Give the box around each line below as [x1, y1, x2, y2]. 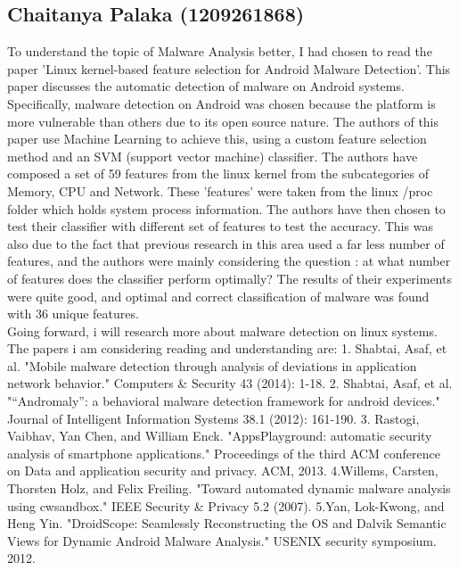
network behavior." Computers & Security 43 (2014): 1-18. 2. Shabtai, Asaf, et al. [7, 374, 453, 392]
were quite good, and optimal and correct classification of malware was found [7, 286, 430, 305]
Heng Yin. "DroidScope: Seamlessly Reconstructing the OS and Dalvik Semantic [7, 514, 447, 533]
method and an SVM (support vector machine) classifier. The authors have [7, 146, 418, 165]
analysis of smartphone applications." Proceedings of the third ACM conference [7, 443, 440, 462]
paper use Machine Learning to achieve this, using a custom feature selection [7, 129, 427, 148]
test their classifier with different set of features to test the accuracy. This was [7, 217, 433, 235]
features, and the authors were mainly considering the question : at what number [7, 252, 451, 270]
